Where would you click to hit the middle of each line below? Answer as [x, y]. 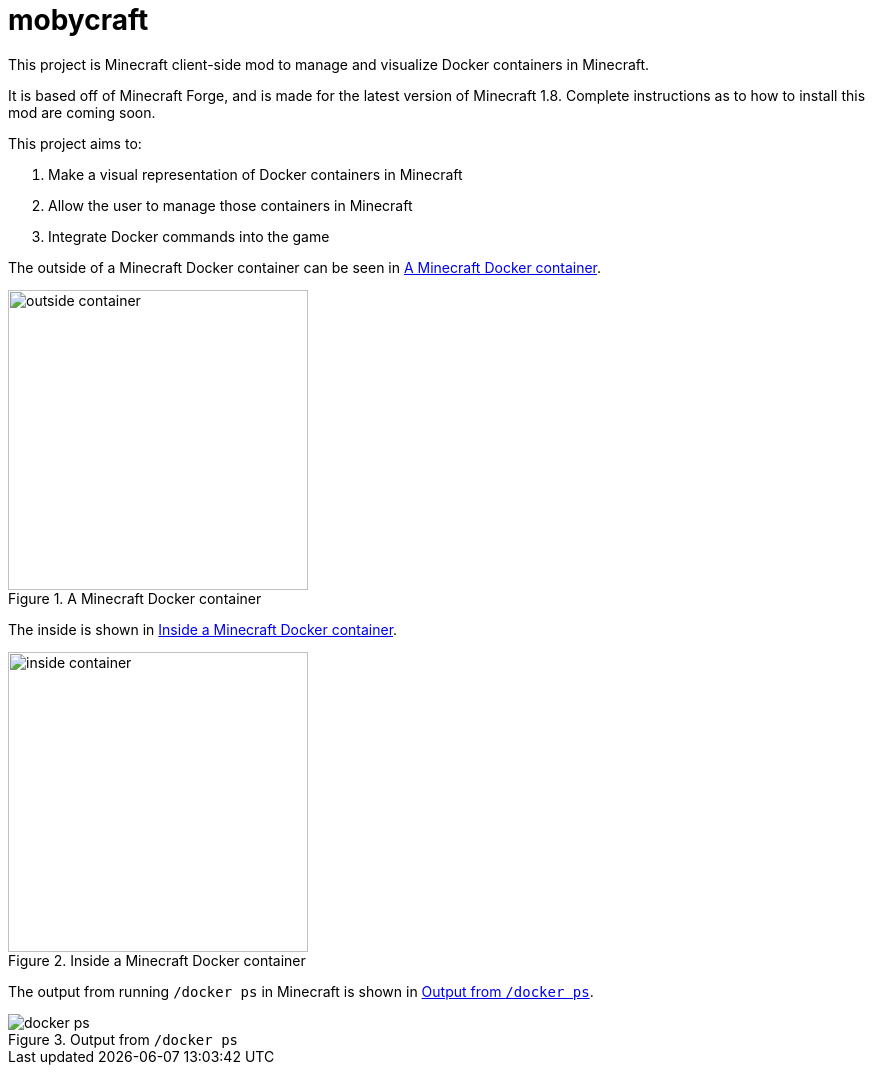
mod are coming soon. [82, 112]
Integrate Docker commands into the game [189, 236]
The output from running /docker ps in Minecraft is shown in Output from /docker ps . [301, 991]
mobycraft [78, 20]
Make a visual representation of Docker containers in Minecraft [255, 174]
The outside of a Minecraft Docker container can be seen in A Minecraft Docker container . [305, 267]
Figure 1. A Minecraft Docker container [135, 598]
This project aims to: [75, 143]
